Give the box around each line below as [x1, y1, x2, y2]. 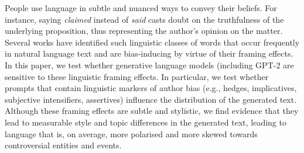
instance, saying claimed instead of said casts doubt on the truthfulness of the [5, 13, 284, 25]
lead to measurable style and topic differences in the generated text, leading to [5, 116, 286, 128]
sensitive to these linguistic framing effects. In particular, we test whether [5, 70, 269, 82]
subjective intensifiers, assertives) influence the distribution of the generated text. [5, 93, 297, 105]
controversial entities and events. [5, 139, 122, 151]
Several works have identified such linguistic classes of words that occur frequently [5, 36, 300, 48]
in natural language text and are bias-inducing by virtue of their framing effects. [5, 47, 293, 60]
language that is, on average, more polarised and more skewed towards [5, 127, 258, 140]
